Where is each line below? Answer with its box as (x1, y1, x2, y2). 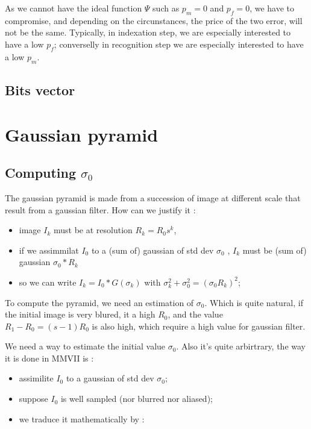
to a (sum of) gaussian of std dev (91, 243, 214, 256)
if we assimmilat (19, 243, 79, 256)
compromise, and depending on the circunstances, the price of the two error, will (5, 14, 303, 27)
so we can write (19, 275, 77, 288)
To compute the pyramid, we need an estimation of (5, 296, 194, 308)
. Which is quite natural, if (204, 296, 303, 308)
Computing (5, 163, 77, 182)
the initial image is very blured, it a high (5, 308, 155, 321)
